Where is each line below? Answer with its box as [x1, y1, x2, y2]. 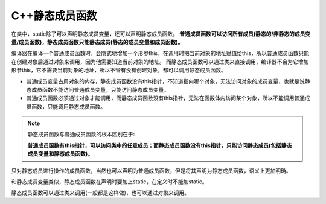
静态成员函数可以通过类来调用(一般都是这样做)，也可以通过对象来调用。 [11, 189, 190, 196]
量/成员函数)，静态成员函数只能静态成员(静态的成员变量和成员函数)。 [11, 38, 184, 45]
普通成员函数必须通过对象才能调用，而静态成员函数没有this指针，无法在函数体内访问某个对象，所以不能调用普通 [26, 94, 305, 102]
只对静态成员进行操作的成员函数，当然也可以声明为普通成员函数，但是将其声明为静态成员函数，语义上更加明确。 [11, 167, 292, 174]
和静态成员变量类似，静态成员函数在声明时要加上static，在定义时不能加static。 [11, 178, 208, 185]
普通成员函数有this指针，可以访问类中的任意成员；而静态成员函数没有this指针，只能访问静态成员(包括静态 [27, 142, 292, 149]
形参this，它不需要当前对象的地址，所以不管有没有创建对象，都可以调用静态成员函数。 [11, 66, 226, 74]
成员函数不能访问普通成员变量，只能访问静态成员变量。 [31, 86, 169, 93]
